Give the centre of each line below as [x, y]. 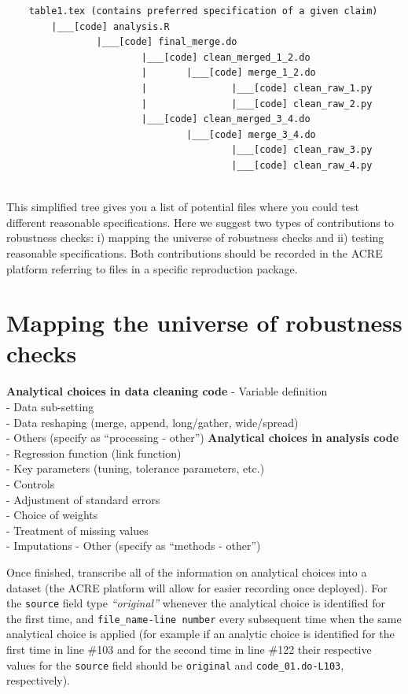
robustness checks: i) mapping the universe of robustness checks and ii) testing [195, 238]
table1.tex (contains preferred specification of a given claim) [203, 11]
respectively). [39, 680]
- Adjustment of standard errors [83, 499]
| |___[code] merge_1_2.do [228, 73]
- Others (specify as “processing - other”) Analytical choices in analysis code [203, 438]
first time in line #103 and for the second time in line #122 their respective [189, 649]
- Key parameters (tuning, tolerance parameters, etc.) [136, 468]
